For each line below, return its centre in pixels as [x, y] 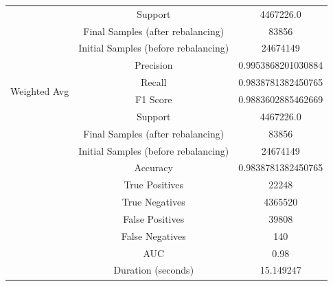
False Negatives [153, 235]
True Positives [154, 185]
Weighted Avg [40, 90]
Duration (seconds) [154, 270]
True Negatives [153, 202]
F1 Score [154, 99]
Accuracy [153, 167]
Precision [153, 65]
